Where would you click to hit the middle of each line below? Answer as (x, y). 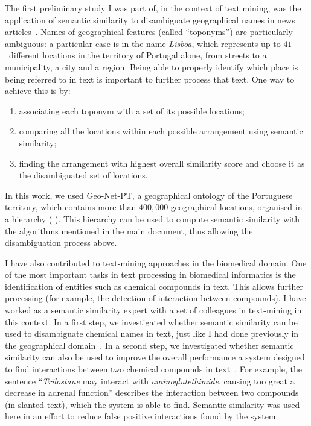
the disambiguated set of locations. (83, 175)
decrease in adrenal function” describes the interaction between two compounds (152, 393)
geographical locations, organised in (236, 207)
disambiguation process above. (61, 243)
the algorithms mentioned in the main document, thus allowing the (129, 230)
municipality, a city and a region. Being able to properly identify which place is (152, 67)
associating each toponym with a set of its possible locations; (132, 111)
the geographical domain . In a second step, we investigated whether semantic (149, 345)
